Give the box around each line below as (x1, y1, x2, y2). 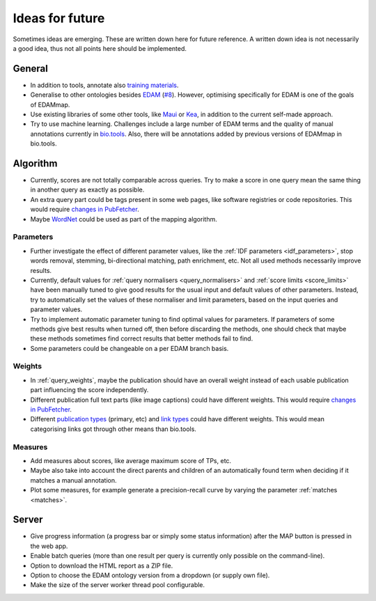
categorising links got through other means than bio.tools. (30, 425, 196, 433)
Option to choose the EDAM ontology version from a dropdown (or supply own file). (30, 571, 270, 579)
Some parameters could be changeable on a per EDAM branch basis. (30, 344, 229, 352)
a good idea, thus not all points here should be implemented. (13, 44, 187, 52)
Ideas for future (13, 10, 105, 26)
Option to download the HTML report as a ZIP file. (30, 561, 173, 570)
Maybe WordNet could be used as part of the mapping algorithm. (30, 214, 217, 223)
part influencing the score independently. (30, 386, 149, 394)
